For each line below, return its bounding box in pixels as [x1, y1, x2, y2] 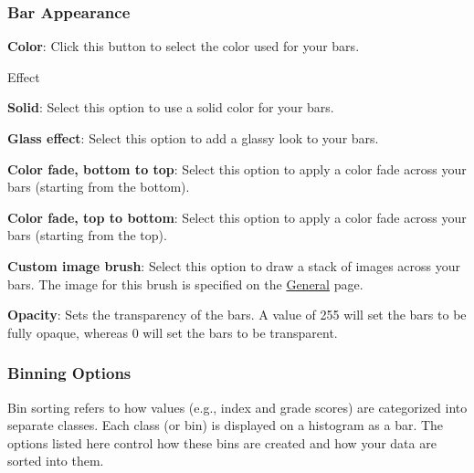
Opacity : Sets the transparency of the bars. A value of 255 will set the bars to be [7, 305, 467, 324]
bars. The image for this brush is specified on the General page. [7, 274, 363, 293]
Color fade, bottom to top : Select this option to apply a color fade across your [7, 159, 467, 178]
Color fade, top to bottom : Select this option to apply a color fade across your [7, 207, 467, 226]
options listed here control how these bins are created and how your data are [7, 433, 437, 452]
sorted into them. [7, 451, 104, 470]
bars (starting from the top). [7, 226, 167, 245]
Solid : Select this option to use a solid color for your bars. [7, 98, 334, 117]
